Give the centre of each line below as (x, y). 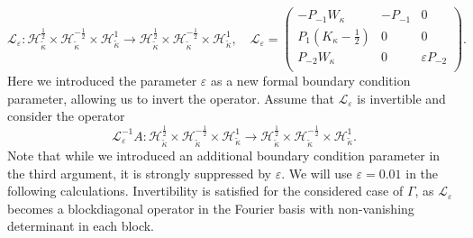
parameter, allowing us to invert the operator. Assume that (171, 98)
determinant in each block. (81, 226)
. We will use (317, 173)
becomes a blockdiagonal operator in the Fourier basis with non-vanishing (211, 208)
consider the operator (66, 116)
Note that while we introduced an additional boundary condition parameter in (224, 155)
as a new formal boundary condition (311, 81)
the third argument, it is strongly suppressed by (140, 173)
